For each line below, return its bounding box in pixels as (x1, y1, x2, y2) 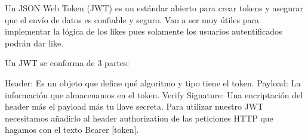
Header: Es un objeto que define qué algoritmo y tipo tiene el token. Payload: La (5, 76, 301, 89)
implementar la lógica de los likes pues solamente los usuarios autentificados (5, 25, 282, 38)
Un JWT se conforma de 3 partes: (5, 57, 130, 69)
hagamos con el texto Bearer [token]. (5, 123, 139, 136)
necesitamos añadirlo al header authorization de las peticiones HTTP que (5, 111, 273, 124)
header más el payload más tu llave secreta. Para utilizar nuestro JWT (5, 100, 264, 113)
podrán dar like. (5, 36, 64, 49)
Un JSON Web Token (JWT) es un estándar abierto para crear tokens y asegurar (5, 2, 303, 14)
